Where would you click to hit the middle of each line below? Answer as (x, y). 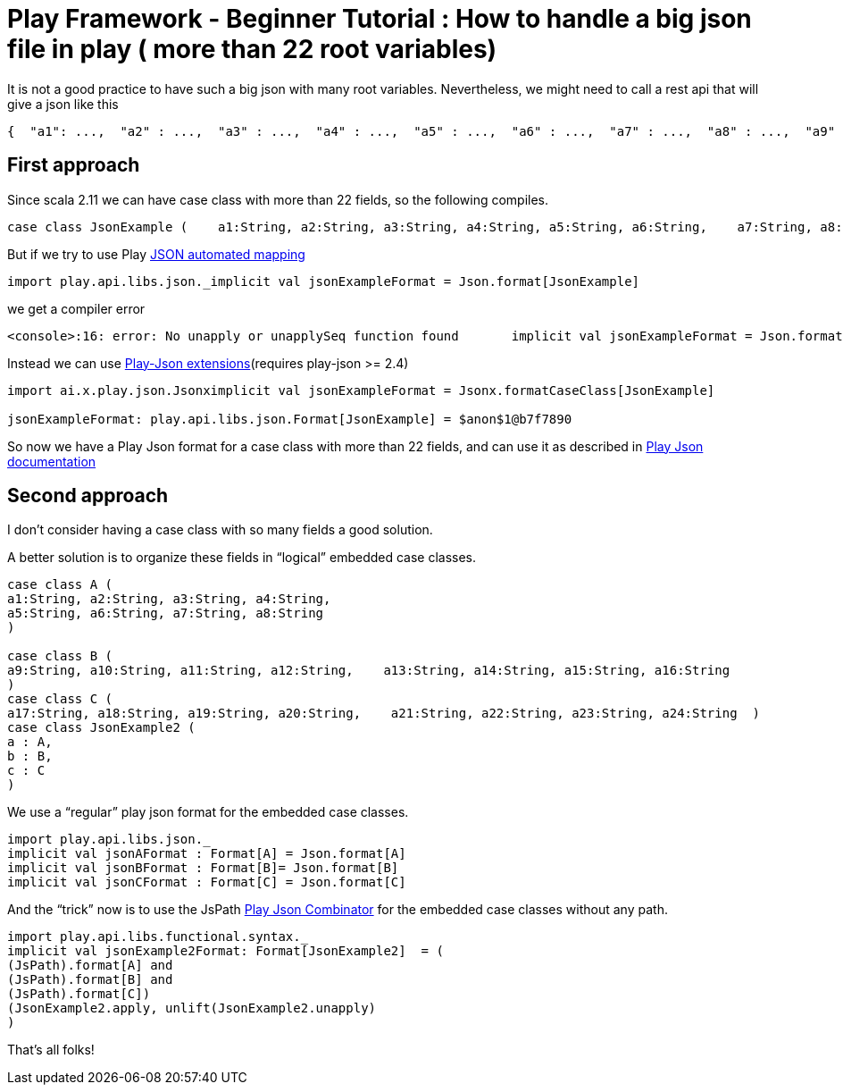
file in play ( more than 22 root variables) (252, 49)
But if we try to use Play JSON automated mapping (156, 254)
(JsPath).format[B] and (90, 980)
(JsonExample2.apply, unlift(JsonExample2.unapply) (192, 1008)
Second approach (88, 496)
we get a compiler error (76, 308)
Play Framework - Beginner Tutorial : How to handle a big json (380, 19)
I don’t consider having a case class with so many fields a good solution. (220, 530)
